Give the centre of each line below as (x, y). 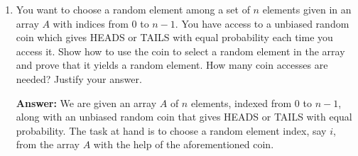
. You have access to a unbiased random (262, 23)
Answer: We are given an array (86, 102)
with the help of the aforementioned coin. (184, 144)
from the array (48, 144)
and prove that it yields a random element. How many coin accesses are (172, 65)
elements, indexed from (241, 102)
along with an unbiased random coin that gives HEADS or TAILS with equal (184, 117)
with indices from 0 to (101, 23)
